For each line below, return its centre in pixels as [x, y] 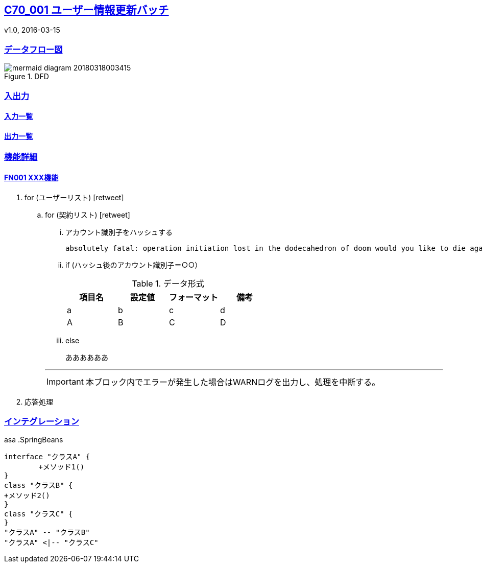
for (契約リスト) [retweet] [88, 215]
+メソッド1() [62, 467]
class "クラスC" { [39, 514]
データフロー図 [33, 49]
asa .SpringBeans [34, 440]
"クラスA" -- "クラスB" [47, 533]
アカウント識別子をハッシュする [119, 232]
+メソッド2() [27, 496]
